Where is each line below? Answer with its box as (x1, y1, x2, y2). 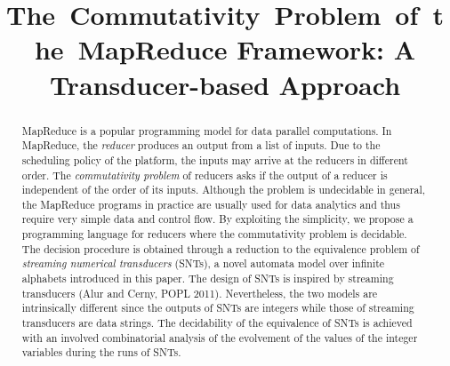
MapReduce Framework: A (77, 31, 416, 68)
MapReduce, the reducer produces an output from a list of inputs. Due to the (21, 138, 381, 153)
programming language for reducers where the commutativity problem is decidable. (21, 227, 407, 242)
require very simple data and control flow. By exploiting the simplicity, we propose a (21, 211, 414, 227)
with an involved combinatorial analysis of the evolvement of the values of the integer (21, 330, 418, 345)
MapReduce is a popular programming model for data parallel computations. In (21, 123, 392, 138)
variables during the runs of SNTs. (21, 345, 181, 360)
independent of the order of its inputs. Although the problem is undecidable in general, (21, 182, 426, 197)
